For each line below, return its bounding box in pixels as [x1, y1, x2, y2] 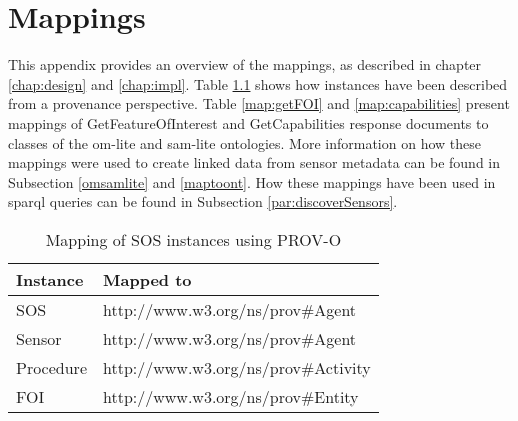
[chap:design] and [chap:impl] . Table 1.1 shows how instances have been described [8, 73, 508, 94]
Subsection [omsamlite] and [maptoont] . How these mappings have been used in [8, 171, 496, 192]
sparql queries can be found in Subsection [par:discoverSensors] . [8, 191, 398, 212]
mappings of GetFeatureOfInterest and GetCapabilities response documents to [8, 112, 489, 133]
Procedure [16, 355, 87, 379]
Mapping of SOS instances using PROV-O [45, 227, 342, 251]
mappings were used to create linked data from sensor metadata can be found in [8, 152, 500, 173]
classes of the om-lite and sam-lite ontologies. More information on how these [8, 132, 481, 153]
